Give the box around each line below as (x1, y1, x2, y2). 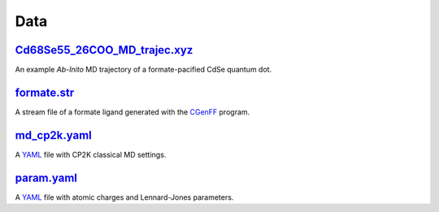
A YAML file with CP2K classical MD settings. (15, 149, 167, 159)
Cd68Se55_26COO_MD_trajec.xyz (15, 43, 193, 57)
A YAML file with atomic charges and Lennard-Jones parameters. (15, 192, 234, 202)
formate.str (15, 85, 75, 99)
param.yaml (15, 171, 77, 184)
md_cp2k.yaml (15, 128, 93, 142)
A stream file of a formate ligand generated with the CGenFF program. (15, 106, 250, 117)
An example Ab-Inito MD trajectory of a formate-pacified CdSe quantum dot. (15, 65, 272, 75)
